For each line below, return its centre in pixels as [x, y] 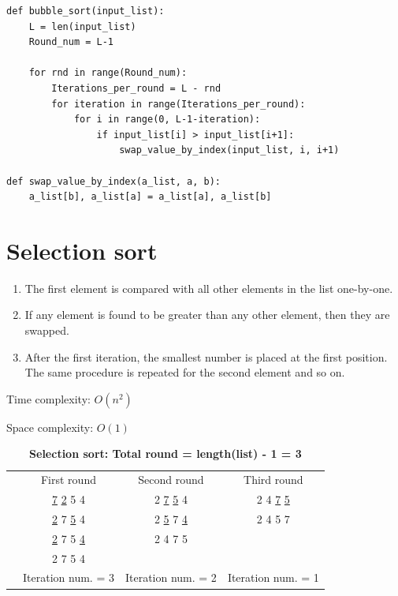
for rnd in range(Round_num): [108, 73]
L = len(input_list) [82, 26]
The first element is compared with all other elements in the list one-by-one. [209, 288]
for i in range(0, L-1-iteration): [167, 120]
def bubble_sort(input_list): [86, 11]
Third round [273, 480]
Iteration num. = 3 [69, 577]
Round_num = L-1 [71, 42]
